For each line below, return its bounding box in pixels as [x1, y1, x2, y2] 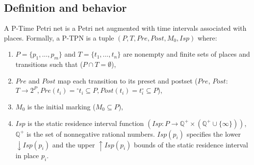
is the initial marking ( [27, 101, 96, 111]
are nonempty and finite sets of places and [123, 49, 250, 59]
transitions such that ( [15, 59, 83, 69]
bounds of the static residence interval [134, 139, 248, 149]
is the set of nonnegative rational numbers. [26, 128, 155, 139]
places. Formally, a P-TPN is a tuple [4, 32, 114, 42]
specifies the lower [186, 128, 241, 139]
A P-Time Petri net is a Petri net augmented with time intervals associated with [4, 23, 247, 33]
